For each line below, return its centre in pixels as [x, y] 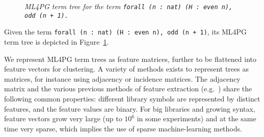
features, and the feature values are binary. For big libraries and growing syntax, [130, 108]
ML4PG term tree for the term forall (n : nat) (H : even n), [129, 6]
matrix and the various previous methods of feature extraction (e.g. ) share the [128, 89]
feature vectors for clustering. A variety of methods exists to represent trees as [126, 69]
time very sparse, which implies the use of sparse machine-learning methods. [123, 128]
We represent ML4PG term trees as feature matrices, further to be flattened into [130, 59]
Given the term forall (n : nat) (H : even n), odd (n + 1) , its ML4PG [125, 32]
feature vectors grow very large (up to [63, 118]
